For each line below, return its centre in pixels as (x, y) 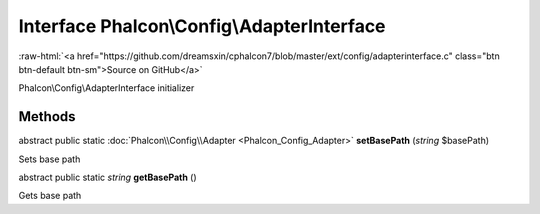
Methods (47, 116)
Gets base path (50, 196)
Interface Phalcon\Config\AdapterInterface (202, 26)
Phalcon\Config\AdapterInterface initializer (106, 88)
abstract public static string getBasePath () (107, 177)
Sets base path (49, 159)
